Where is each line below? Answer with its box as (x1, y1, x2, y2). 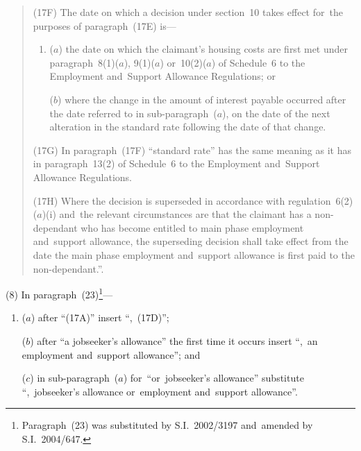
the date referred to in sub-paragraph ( (49, 105, 217, 120)
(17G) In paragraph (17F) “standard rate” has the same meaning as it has (33, 142, 351, 157)
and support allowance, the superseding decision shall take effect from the (33, 234, 349, 248)
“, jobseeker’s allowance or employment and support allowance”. (22, 384, 298, 398)
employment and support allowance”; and (22, 347, 201, 361)
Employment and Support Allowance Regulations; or (49, 69, 276, 83)
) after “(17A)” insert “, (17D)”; (31, 310, 169, 325)
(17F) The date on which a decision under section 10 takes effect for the (33, 5, 343, 19)
